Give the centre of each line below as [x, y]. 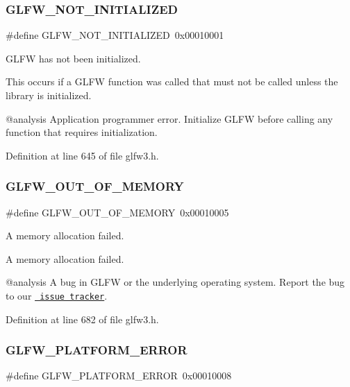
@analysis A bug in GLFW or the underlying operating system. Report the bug [175, 282]
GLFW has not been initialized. [73, 58]
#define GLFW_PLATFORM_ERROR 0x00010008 [119, 376]
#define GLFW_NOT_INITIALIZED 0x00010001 [115, 35]
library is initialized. [49, 95]
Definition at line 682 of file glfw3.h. [82, 319]
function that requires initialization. [82, 132]
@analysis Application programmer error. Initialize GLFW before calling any [169, 118]
